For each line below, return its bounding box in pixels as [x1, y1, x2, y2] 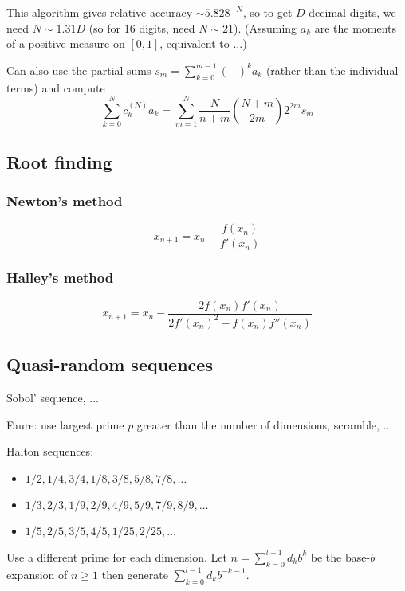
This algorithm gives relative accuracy [6, 4, 193, 20]
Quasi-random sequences [6, 352, 213, 377]
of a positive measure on [6, 35, 125, 52]
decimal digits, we [309, 4, 396, 20]
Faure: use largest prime [6, 416, 124, 432]
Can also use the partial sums [6, 61, 151, 78]
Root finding [6, 149, 112, 174]
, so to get [242, 4, 293, 20]
